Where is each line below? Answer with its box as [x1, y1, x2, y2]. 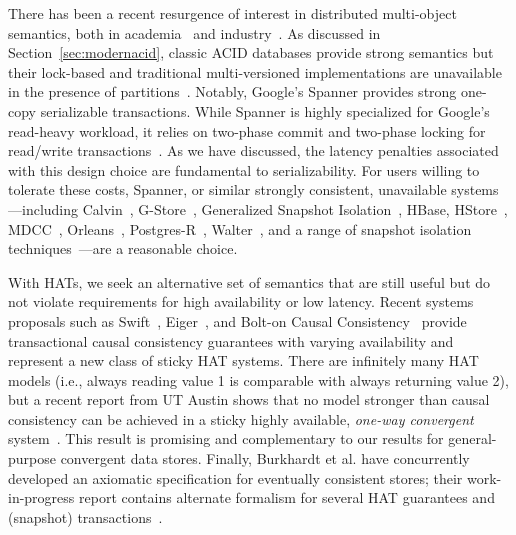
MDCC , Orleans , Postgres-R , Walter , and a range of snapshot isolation [8, 218, 472, 239]
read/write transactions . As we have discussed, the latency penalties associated [8, 140, 499, 161]
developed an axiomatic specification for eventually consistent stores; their [8, 467, 463, 488]
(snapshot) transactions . [8, 506, 163, 527]
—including [8, 198, 79, 219]
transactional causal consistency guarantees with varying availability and [8, 330, 454, 351]
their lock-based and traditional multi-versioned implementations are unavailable [8, 61, 502, 82]
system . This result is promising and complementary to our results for [8, 428, 444, 449]
